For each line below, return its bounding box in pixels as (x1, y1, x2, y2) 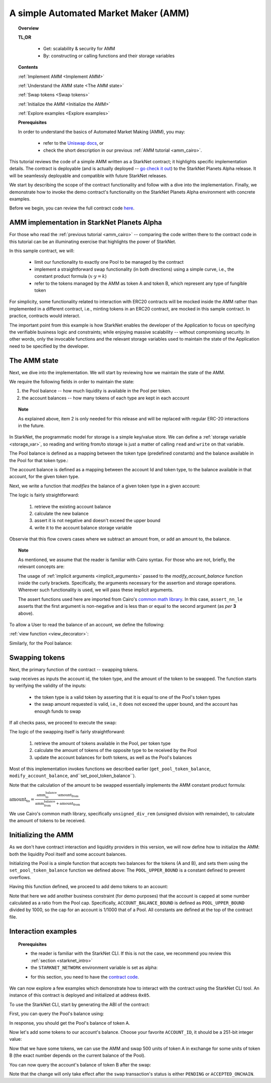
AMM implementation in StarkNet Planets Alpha (9, 219, 163, 227)
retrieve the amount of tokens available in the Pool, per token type (34, 740, 171, 746)
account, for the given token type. (9, 474, 80, 480)
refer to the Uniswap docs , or (43, 140, 104, 146)
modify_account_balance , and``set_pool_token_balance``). (9, 773, 137, 779)
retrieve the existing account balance (34, 503, 111, 509)
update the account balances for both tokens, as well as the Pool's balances (34, 754, 192, 761)
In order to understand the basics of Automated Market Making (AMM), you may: (18, 129, 186, 135)
